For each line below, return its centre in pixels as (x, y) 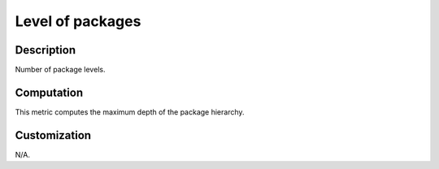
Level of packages (78, 21)
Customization (53, 135)
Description (46, 50)
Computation (49, 92)
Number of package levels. (60, 70)
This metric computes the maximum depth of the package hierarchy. (130, 112)
